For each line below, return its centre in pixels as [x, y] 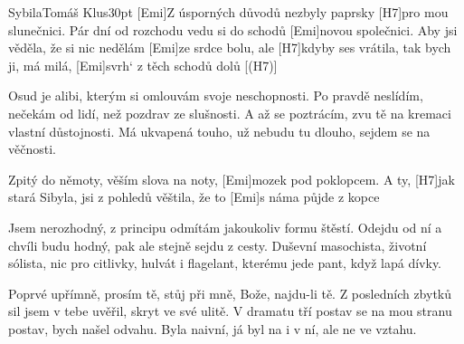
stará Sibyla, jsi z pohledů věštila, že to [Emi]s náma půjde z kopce [194, 197]
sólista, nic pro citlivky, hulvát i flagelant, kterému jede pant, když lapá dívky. [225, 263]
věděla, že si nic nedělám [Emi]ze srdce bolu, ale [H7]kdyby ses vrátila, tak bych [230, 48]
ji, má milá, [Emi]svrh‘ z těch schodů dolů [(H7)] [143, 65]
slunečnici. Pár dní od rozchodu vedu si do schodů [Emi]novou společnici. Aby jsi [233, 29]
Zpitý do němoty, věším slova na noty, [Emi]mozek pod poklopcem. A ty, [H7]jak [232, 179]
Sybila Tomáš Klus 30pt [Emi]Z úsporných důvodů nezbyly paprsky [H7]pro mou [228, 12]
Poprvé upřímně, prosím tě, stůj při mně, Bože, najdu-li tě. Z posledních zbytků [230, 293]
